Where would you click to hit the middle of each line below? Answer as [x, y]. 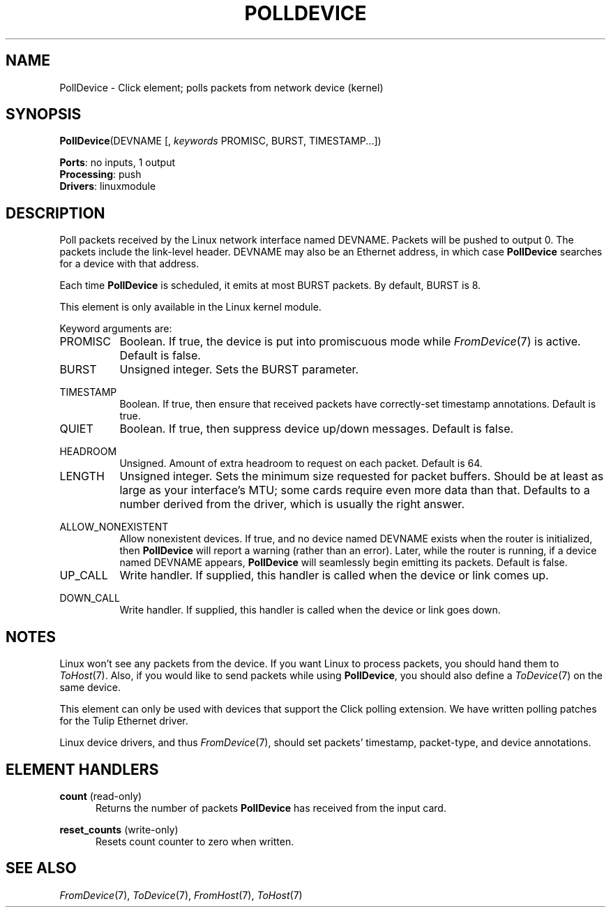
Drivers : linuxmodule [108, 186]
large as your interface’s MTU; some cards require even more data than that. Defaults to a [355, 490]
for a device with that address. [129, 264]
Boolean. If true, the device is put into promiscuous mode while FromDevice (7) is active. [350, 342]
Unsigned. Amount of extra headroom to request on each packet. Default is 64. [301, 463]
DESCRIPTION [55, 213]
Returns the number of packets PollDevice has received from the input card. [271, 808]
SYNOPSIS [44, 114]
